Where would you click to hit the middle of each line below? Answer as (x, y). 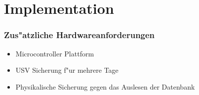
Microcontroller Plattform (55, 53)
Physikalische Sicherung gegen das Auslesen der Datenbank (105, 86)
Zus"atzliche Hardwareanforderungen (80, 35)
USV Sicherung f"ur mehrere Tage (67, 70)
